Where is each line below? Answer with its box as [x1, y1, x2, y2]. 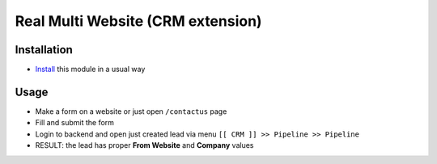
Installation [15, 43, 73, 57]
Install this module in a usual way [35, 65, 146, 74]
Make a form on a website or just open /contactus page [35, 106, 227, 116]
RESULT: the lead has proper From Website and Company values [35, 141, 254, 150]
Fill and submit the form [35, 118, 115, 128]
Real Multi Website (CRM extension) [15, 12, 262, 30]
